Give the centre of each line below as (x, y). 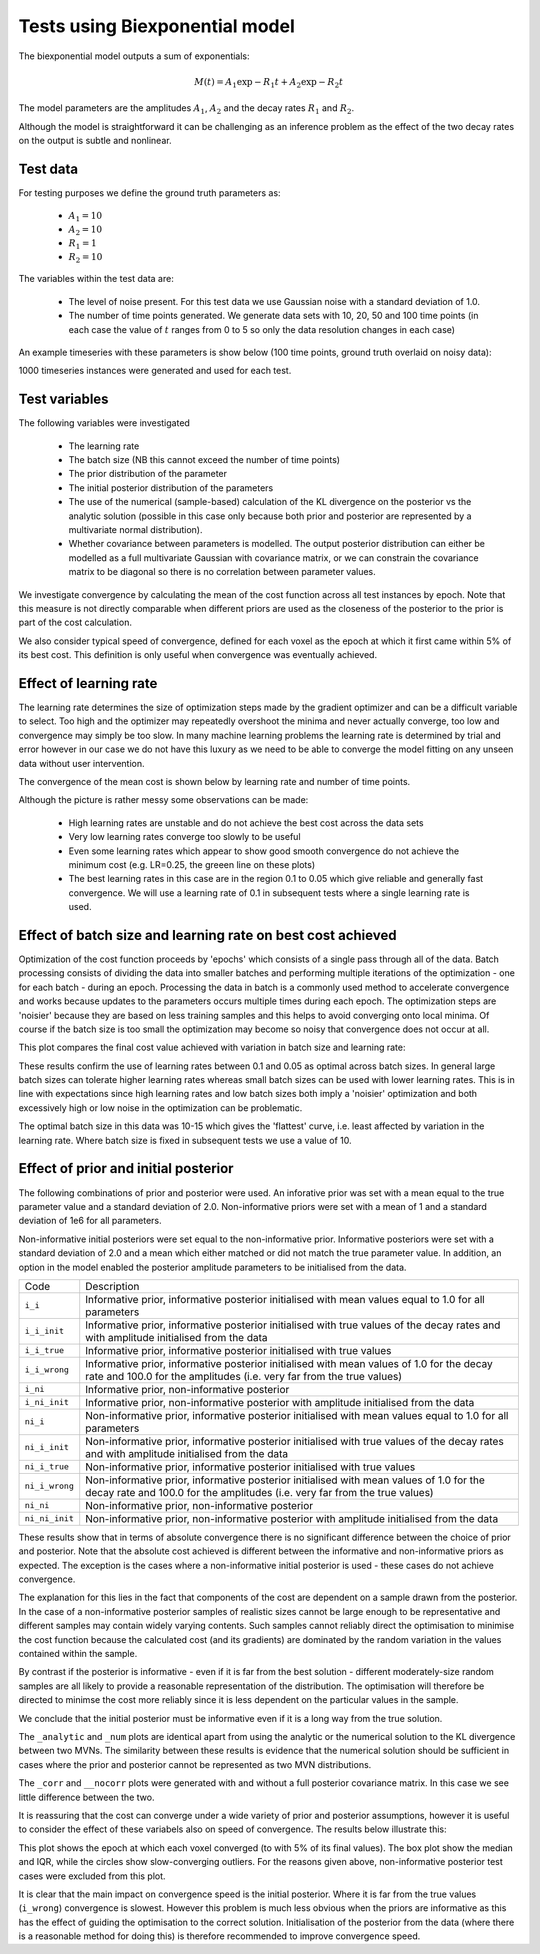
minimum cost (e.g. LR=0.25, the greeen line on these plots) (192, 864)
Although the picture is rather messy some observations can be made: (163, 800)
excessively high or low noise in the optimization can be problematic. (160, 1107)
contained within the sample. (78, 1654)
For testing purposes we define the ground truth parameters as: (149, 192)
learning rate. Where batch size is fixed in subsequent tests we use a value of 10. (185, 1140)
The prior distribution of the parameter (148, 474)
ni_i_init (47, 1447)
